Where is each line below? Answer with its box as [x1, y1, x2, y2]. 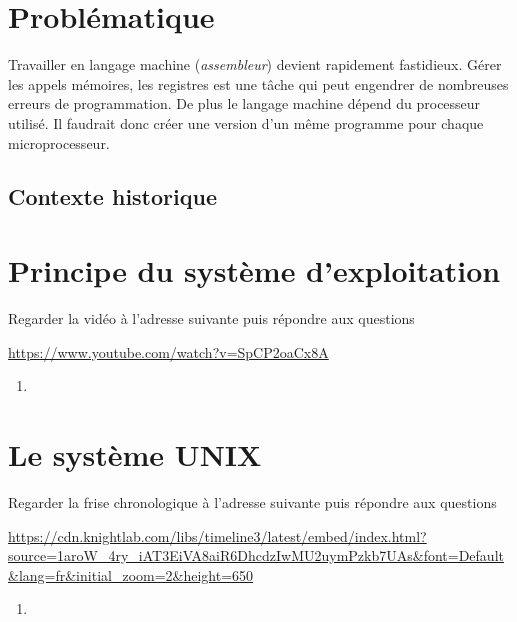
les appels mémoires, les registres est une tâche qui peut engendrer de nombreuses [8, 73, 509, 94]
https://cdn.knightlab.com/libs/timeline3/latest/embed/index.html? [8, 525, 427, 546]
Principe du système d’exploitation [8, 250, 501, 291]
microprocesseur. [8, 132, 110, 153]
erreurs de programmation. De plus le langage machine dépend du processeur [8, 93, 481, 114]
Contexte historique [8, 181, 217, 212]
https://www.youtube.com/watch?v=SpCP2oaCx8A [8, 341, 329, 362]
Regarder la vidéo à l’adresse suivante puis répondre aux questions [8, 308, 415, 328]
